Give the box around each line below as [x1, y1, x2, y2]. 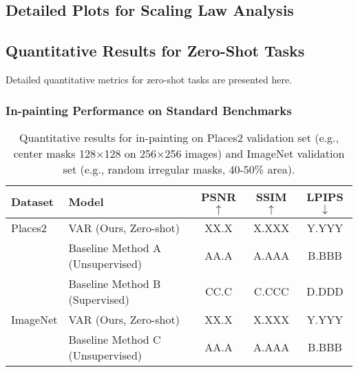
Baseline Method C [68, 331, 161, 347]
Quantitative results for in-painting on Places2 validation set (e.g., [19, 129, 339, 145]
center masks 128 [13, 145, 96, 161]
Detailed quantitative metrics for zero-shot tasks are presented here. [6, 72, 293, 86]
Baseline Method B [68, 275, 161, 291]
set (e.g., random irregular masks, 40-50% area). [63, 161, 295, 177]
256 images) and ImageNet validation [165, 145, 345, 161]
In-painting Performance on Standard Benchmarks [6, 101, 292, 118]
